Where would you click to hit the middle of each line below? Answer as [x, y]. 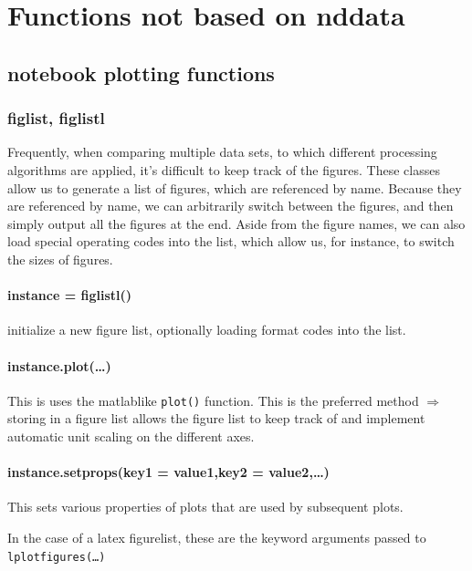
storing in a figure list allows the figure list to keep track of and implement [216, 418]
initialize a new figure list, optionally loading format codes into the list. [207, 330]
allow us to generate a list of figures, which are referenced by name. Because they [235, 187]
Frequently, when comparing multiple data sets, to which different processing [222, 152]
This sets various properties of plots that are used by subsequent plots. [205, 507]
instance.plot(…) [59, 365]
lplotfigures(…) [57, 557]
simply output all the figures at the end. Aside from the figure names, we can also [236, 223]
